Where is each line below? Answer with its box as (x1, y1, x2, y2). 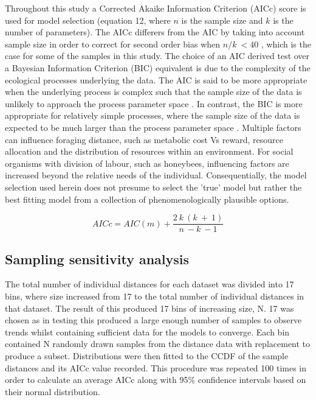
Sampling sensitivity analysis (5, 249, 190, 268)
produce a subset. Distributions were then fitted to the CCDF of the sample (5, 349, 289, 362)
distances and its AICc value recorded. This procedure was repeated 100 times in (5, 361, 307, 374)
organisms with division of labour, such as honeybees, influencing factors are (5, 156, 289, 169)
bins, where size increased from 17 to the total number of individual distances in (5, 289, 304, 302)
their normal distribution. (5, 385, 100, 398)
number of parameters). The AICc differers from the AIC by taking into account (5, 26, 305, 38)
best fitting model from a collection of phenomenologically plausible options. (5, 192, 289, 205)
